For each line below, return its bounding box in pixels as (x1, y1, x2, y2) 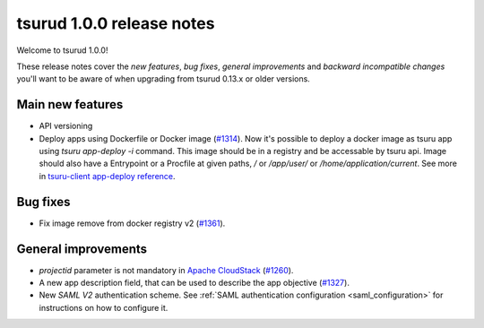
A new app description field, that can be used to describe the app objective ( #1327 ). (39, 278, 350, 288)
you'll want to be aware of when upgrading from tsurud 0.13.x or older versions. (16, 73, 311, 84)
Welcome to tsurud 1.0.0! (16, 45, 108, 56)
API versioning (39, 121, 93, 132)
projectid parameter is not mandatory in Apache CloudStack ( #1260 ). (39, 264, 294, 275)
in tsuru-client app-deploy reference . (39, 170, 176, 181)
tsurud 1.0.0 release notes (16, 13, 215, 33)
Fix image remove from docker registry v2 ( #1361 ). (39, 218, 226, 229)
